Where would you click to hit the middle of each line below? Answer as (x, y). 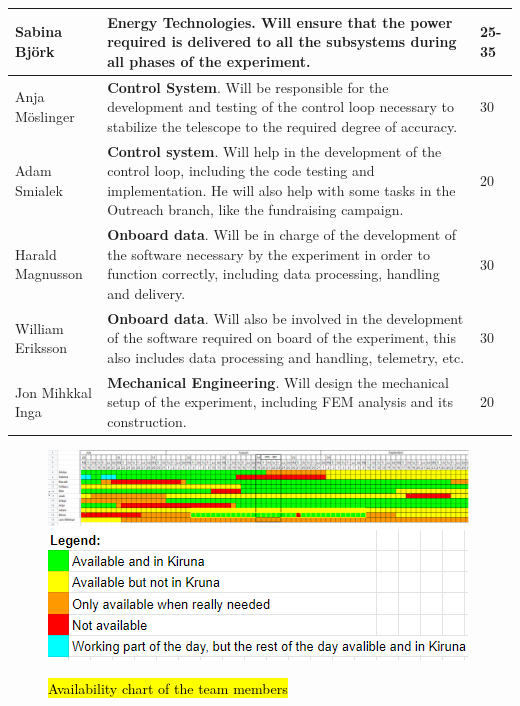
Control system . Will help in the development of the (274, 150)
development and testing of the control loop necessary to (280, 106)
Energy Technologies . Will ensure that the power (280, 21)
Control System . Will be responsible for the (248, 86)
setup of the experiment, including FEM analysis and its (280, 401)
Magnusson (49, 273)
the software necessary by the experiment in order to (268, 253)
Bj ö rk (35, 50)
